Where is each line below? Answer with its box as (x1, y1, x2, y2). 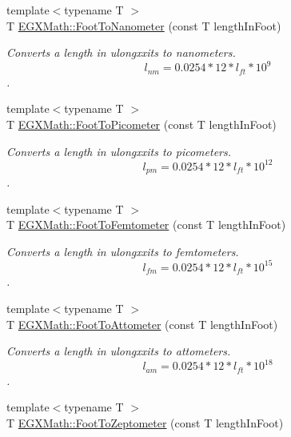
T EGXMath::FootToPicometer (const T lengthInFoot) (6, 115, 277, 132)
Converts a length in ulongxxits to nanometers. (6, 44, 236, 61)
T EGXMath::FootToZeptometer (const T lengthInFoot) (6, 414, 284, 431)
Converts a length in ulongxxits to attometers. (6, 343, 231, 359)
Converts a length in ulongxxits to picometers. (6, 142, 232, 159)
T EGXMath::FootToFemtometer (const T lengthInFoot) (6, 216, 286, 233)
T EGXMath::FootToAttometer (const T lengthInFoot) (6, 315, 278, 332)
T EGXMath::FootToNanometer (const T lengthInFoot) (6, 17, 281, 34)
